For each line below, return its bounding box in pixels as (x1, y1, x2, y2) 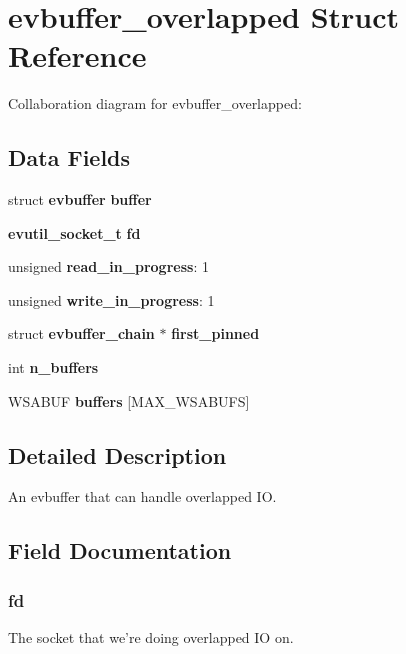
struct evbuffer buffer (8, 189, 152, 210)
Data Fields (8, 142, 131, 173)
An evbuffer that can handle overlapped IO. (8, 486, 277, 507)
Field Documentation (8, 535, 232, 566)
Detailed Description (8, 439, 227, 470)
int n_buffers (8, 357, 99, 378)
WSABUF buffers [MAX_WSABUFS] (8, 390, 250, 411)
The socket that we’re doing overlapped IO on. (8, 627, 294, 648)
